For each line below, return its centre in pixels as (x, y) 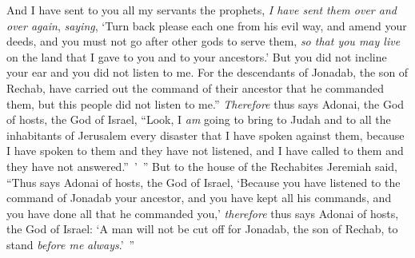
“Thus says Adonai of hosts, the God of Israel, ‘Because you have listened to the (204, 182)
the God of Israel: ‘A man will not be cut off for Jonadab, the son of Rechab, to (202, 229)
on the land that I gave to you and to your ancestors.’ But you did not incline (197, 56)
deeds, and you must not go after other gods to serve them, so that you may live (204, 41)
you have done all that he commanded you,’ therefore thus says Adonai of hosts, (203, 213)
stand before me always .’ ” (71, 244)
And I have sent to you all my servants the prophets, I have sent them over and (202, 10)
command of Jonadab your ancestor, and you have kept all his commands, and (199, 198)
